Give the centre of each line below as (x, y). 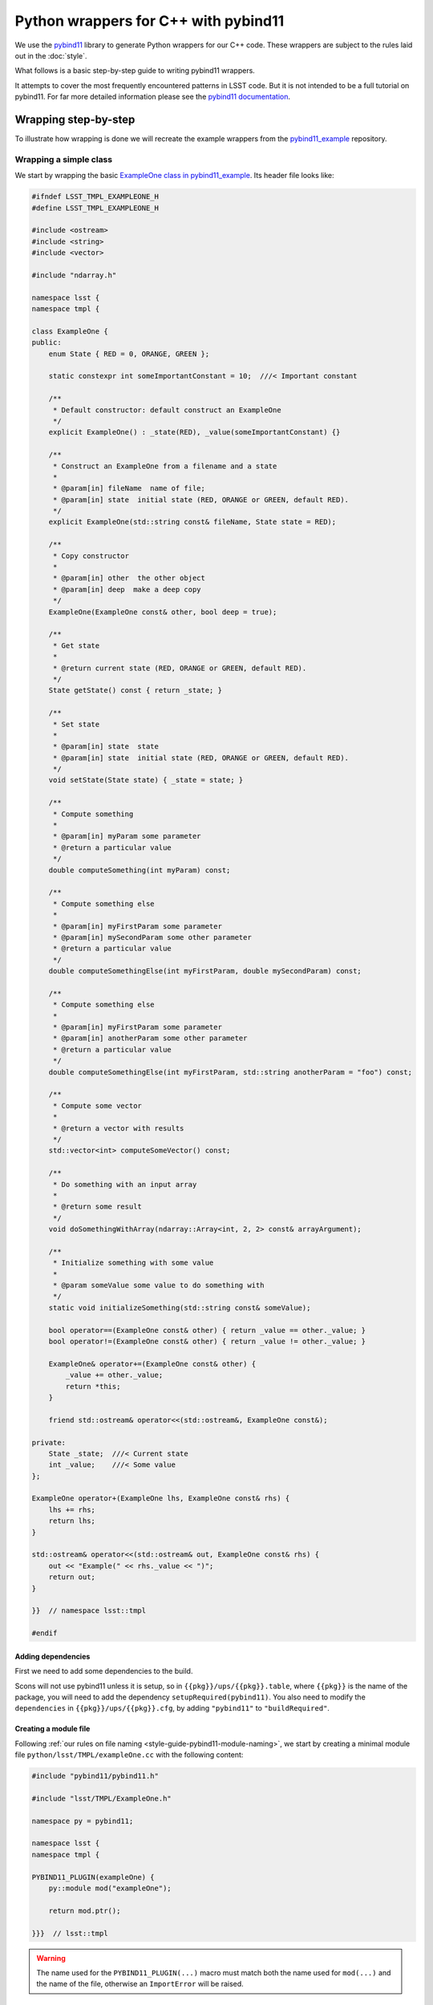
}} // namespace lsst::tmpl (89, 1611)
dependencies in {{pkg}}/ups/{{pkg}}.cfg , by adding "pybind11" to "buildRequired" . (172, 1708)
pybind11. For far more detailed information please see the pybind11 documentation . (152, 97)
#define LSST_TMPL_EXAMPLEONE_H (95, 208)
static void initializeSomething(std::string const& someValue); (180, 1308)
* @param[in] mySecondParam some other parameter (152, 937)
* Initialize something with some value (133, 1263)
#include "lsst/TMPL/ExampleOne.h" (101, 1798)
